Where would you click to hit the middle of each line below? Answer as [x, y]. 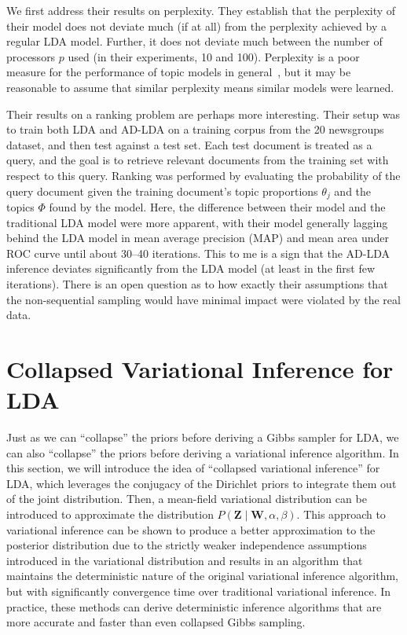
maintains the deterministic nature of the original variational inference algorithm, [202, 576]
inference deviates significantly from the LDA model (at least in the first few [191, 268]
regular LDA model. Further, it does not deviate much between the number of [194, 41]
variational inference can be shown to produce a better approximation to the [191, 529]
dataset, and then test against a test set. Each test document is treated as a [189, 144]
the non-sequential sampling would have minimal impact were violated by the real [203, 299]
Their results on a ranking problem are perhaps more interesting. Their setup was [203, 114]
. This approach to [341, 514]
